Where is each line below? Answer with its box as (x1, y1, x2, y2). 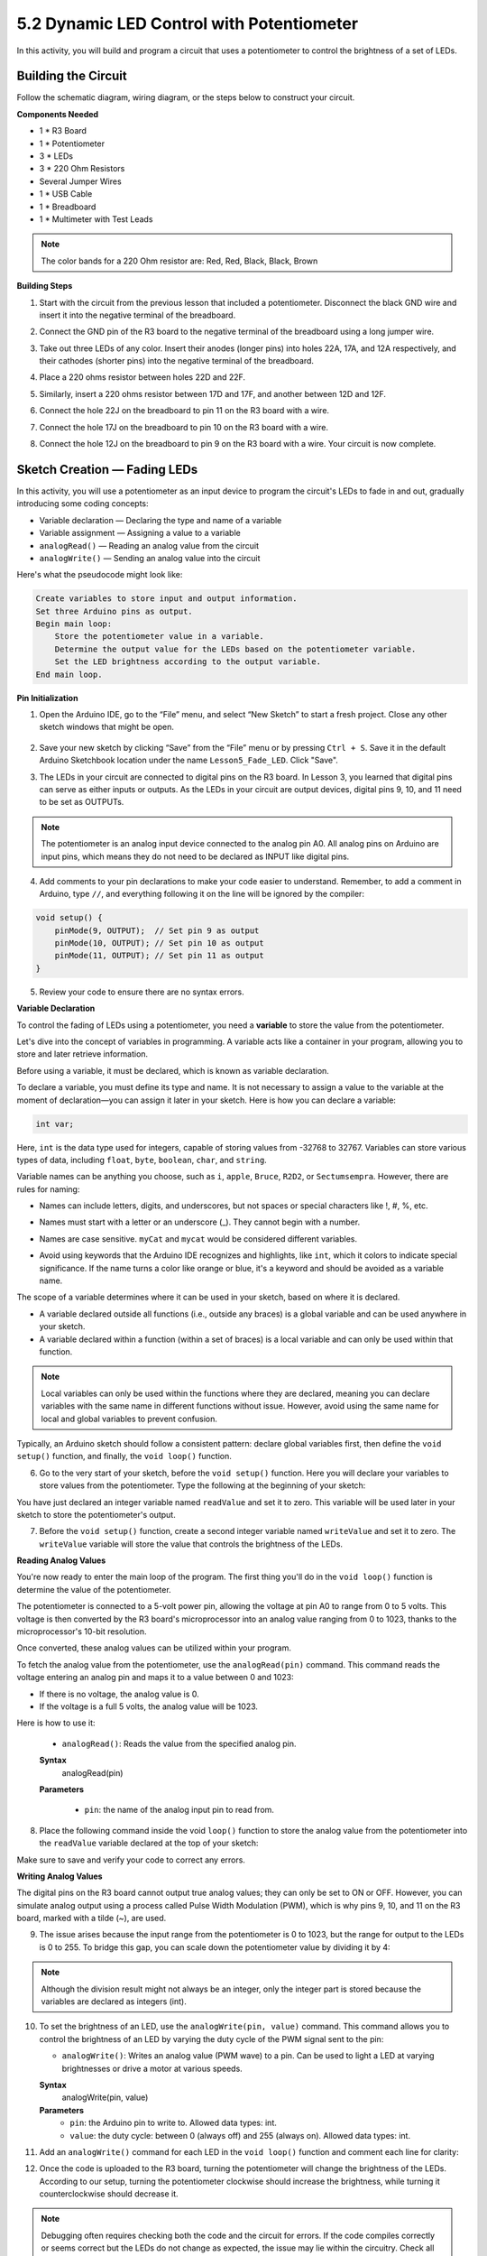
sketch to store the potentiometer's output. (16, 1509, 176, 1520)
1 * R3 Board (39, 125, 87, 136)
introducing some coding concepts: (16, 498, 149, 509)
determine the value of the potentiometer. (16, 1584, 171, 1595)
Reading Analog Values (16, 1555, 106, 1566)
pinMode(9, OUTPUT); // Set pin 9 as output (54, 925, 260, 936)
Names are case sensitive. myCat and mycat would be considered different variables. (39, 1233, 358, 1244)
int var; (35, 1119, 75, 1129)
